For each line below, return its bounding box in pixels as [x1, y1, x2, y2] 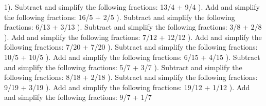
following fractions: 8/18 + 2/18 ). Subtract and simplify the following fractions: [4, 72, 258, 82]
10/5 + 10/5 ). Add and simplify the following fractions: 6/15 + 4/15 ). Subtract [4, 51, 260, 62]
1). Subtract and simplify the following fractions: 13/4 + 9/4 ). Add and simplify [4, 2, 260, 12]
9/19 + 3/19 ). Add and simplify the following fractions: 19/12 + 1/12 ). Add [4, 81, 250, 92]
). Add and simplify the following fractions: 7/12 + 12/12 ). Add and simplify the [4, 31, 262, 42]
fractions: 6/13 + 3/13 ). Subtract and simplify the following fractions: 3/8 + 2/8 [4, 22, 262, 32]
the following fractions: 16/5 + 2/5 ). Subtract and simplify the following [4, 11, 235, 22]
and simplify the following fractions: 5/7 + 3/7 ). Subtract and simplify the [4, 61, 242, 72]
